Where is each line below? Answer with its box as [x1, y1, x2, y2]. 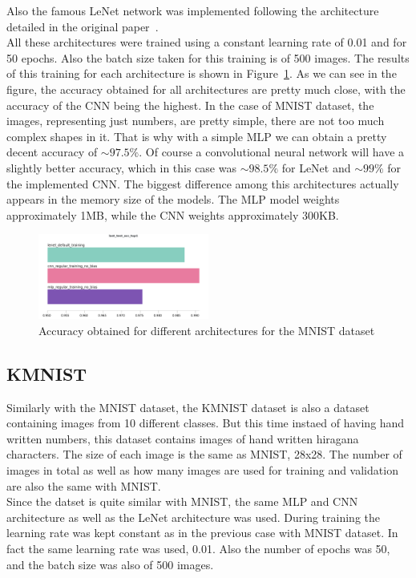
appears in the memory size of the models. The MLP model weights [6, 191, 340, 208]
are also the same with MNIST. [6, 477, 161, 494]
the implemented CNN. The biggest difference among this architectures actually [6, 175, 399, 192]
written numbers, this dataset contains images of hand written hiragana [6, 430, 359, 447]
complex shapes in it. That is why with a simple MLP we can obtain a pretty [6, 127, 387, 144]
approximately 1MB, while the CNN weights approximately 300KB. [6, 206, 339, 223]
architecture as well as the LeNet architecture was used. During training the [6, 508, 381, 525]
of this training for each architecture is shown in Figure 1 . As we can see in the [6, 65, 397, 82]
